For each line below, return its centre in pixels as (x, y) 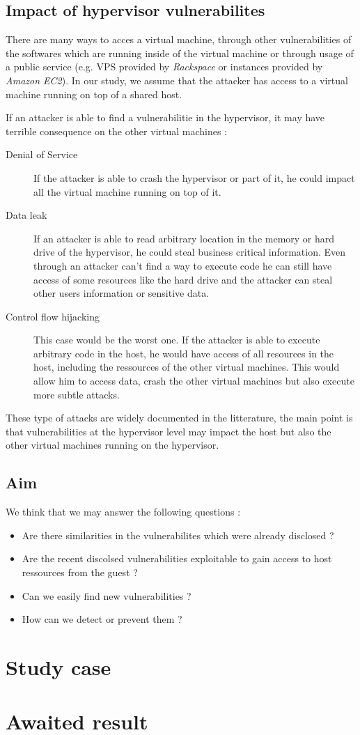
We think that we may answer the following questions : (123, 512)
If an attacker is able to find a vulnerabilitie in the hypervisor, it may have (165, 117)
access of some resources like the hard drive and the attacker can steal (183, 279)
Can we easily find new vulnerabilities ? (107, 595)
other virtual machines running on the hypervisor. (112, 445)
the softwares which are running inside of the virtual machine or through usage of (180, 53)
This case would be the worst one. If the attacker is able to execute (177, 340)
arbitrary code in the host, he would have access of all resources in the (184, 353)
